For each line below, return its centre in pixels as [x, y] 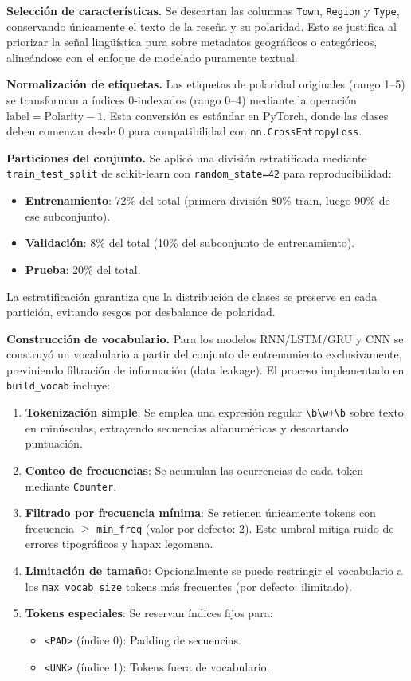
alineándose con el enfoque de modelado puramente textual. [152, 57]
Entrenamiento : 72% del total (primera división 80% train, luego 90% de [207, 200]
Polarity [64, 117]
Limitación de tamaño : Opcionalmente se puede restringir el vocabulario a [214, 571]
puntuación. [54, 443]
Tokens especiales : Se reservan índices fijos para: [149, 613]
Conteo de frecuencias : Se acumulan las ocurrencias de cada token [194, 470]
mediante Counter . [71, 485]
